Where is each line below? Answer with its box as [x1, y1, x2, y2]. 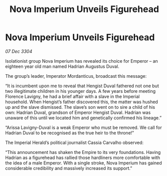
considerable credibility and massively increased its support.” [5, 165, 132, 171]
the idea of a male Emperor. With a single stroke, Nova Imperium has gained [5, 159, 162, 166]
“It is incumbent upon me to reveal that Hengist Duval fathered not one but [5, 83, 159, 89]
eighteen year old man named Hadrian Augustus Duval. [5, 63, 119, 69]
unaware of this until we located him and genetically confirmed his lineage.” [5, 114, 162, 121]
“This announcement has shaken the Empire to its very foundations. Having [5, 149, 161, 155]
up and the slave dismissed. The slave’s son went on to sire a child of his [5, 104, 155, 110]
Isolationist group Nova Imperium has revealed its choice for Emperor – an [5, 58, 158, 64]
